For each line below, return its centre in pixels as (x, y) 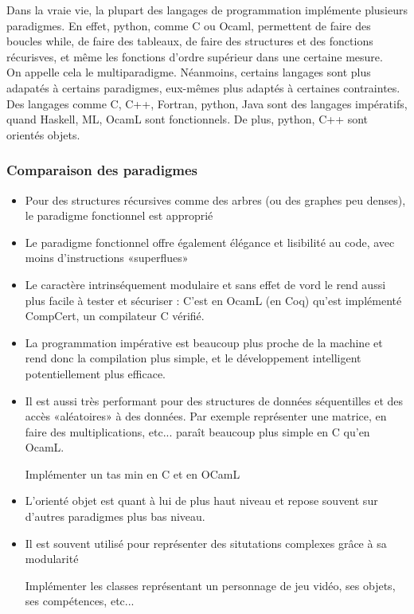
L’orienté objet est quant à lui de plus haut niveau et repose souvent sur (201, 501)
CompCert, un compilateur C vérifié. (115, 316)
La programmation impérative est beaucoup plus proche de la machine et (204, 342)
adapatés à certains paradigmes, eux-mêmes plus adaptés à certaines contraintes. (203, 87)
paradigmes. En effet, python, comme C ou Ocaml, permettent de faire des (189, 25)
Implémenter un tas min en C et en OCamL (133, 473)
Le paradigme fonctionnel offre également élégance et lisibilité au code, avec (210, 242)
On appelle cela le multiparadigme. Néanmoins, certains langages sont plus (189, 72)
